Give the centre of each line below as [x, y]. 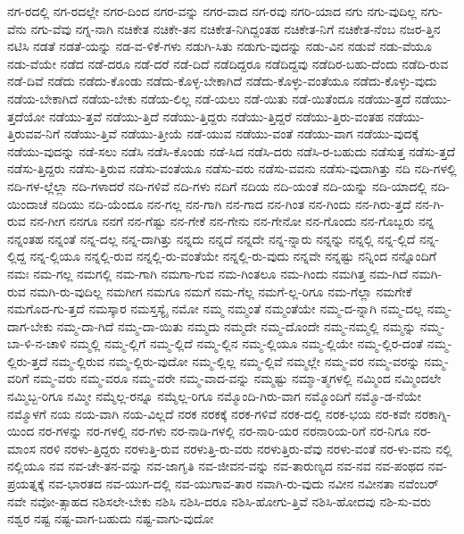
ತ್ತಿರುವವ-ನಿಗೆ [34, 133]
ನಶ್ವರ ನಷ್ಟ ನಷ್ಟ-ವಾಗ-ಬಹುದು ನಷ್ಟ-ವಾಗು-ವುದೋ [111, 518]
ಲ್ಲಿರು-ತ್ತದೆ [28, 360]
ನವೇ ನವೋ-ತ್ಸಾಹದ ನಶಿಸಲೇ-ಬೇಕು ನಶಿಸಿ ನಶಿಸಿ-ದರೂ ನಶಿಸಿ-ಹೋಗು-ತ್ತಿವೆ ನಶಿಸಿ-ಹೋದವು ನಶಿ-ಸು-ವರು [219, 501]
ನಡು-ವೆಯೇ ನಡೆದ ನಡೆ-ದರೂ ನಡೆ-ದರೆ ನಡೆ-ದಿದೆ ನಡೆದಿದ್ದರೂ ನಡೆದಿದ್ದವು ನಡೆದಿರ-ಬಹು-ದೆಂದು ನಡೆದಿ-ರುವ [228, 63]
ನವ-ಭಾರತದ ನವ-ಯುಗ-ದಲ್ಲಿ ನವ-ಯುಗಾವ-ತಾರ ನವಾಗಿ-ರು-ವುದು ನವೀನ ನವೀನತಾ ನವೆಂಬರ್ [244, 484]
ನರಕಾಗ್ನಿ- [433, 413]
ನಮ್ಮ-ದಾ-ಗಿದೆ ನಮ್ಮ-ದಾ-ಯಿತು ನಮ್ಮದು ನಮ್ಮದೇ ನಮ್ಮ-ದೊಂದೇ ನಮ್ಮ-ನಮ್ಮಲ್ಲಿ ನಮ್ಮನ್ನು [236, 325]
